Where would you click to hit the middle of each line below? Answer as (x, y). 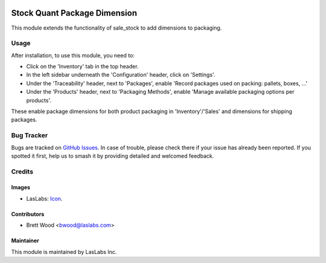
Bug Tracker (30, 135)
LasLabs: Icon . (44, 198)
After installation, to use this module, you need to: (73, 55)
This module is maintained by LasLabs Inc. (64, 252)
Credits (22, 171)
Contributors (28, 214)
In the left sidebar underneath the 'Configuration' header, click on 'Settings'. (121, 75)
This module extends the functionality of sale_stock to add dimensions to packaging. (117, 28)
